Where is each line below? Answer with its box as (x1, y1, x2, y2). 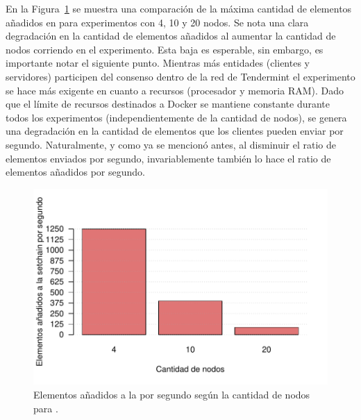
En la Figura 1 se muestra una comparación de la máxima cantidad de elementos (6, 1, 352, 15)
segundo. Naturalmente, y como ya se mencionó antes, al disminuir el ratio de (6, 137, 336, 151)
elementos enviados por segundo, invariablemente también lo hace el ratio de (6, 151, 331, 165)
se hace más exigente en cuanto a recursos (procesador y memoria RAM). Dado (6, 83, 344, 97)
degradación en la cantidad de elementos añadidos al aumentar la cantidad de (6, 28, 336, 43)
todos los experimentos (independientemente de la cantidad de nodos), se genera (6, 110, 347, 124)
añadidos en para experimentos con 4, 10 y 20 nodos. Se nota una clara (6, 15, 309, 29)
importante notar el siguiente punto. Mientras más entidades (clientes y (6, 56, 310, 70)
